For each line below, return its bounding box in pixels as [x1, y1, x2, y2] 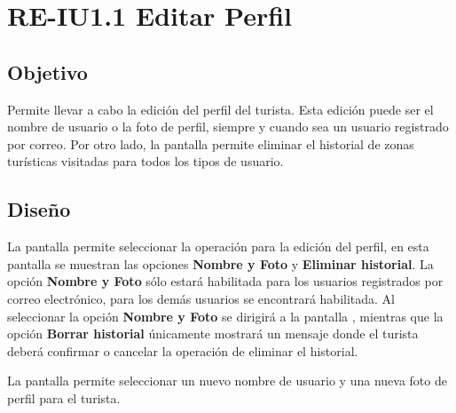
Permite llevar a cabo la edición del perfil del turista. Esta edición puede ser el [7, 99, 434, 118]
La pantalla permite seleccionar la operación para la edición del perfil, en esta [7, 237, 429, 256]
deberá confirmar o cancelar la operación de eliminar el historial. [7, 341, 358, 360]
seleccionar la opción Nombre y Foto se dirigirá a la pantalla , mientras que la [7, 306, 444, 325]
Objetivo [7, 58, 88, 85]
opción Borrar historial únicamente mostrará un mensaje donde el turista [7, 324, 419, 343]
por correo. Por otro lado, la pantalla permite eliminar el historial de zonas [7, 134, 414, 153]
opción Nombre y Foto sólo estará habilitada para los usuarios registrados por [7, 272, 444, 290]
